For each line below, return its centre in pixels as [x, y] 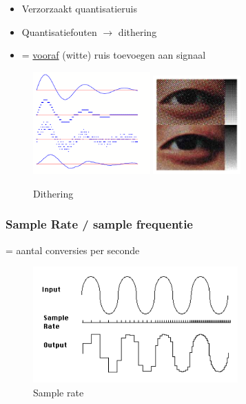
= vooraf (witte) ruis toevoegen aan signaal [114, 55]
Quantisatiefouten [59, 31]
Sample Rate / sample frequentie [99, 224]
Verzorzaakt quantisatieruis [79, 8]
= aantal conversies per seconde [73, 250]
